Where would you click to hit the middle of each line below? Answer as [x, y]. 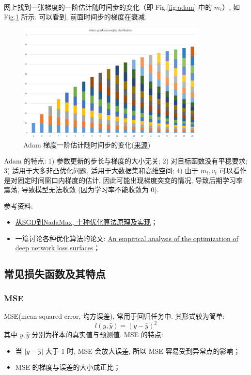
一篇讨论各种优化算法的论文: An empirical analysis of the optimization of [127, 238]
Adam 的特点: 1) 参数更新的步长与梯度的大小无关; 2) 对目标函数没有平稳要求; [126, 161]
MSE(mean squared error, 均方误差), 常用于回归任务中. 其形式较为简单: [114, 316]
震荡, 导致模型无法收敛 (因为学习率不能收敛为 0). [81, 189]
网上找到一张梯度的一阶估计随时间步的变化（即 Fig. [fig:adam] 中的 [108, 7]
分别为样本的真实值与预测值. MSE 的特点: [97, 334]
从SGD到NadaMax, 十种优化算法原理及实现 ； [86, 222]
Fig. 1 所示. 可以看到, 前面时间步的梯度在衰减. [75, 16]
